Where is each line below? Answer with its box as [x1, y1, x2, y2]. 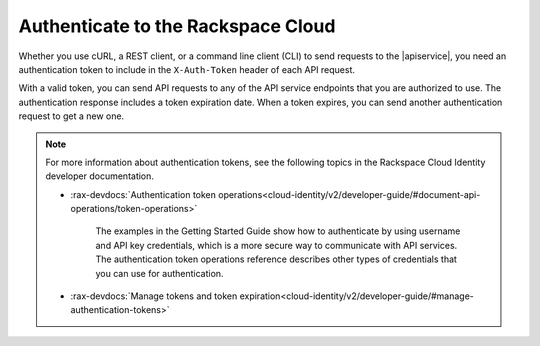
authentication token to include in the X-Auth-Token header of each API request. [18, 63, 355, 75]
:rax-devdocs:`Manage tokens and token [70, 290, 238, 302]
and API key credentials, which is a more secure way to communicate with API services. [95, 239, 458, 251]
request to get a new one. [18, 110, 125, 122]
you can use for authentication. [95, 267, 224, 279]
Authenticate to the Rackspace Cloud [18, 15, 336, 37]
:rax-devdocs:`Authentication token [70, 188, 217, 200]
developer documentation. [45, 170, 155, 182]
